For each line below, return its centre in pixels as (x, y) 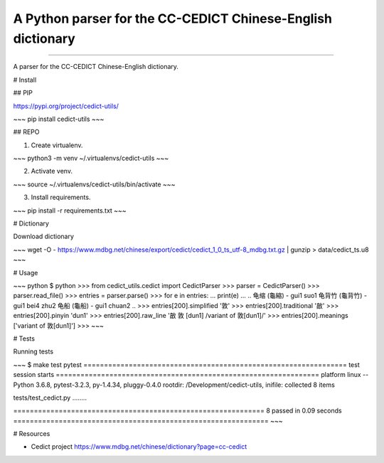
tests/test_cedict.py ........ (50, 398)
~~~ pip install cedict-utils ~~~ (59, 119)
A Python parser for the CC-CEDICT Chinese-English (172, 18)
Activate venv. (52, 171)
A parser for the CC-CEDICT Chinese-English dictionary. (96, 67)
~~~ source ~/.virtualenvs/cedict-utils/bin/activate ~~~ (94, 184)
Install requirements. (61, 197)
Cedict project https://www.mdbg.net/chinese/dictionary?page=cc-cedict (139, 447)
